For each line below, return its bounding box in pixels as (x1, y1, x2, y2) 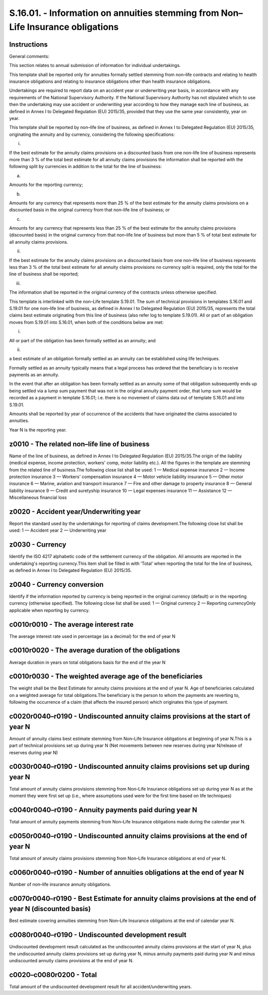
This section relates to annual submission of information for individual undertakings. (9, 62, 181, 68)
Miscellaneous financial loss (9, 495, 67, 500)
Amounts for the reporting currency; (9, 182, 83, 188)
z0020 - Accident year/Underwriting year (9, 507, 141, 516)
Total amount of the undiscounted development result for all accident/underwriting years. (9, 984, 192, 990)
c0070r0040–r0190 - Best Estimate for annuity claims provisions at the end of (9, 894, 257, 903)
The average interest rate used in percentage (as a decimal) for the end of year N (9, 633, 176, 639)
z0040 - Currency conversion (9, 580, 104, 589)
